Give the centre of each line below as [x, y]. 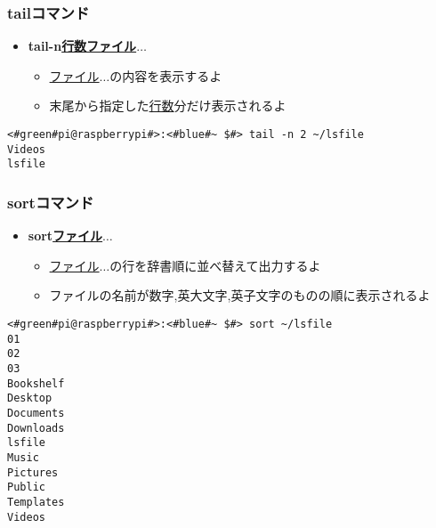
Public [26, 487]
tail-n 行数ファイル [82, 46]
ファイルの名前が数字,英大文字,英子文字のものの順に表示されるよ [240, 295]
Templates [36, 502]
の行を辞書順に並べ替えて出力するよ [215, 265]
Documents [36, 413]
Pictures [33, 472]
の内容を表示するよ [166, 75]
